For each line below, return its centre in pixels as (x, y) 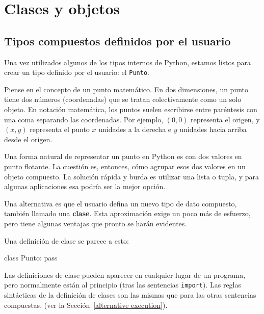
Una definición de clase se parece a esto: (67, 240)
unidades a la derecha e (135, 129)
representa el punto (60, 129)
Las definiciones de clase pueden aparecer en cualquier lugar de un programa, (125, 274)
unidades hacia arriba (213, 129)
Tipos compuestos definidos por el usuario (117, 41)
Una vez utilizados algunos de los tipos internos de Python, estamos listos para (127, 62)
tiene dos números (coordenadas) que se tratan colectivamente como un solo (123, 99)
